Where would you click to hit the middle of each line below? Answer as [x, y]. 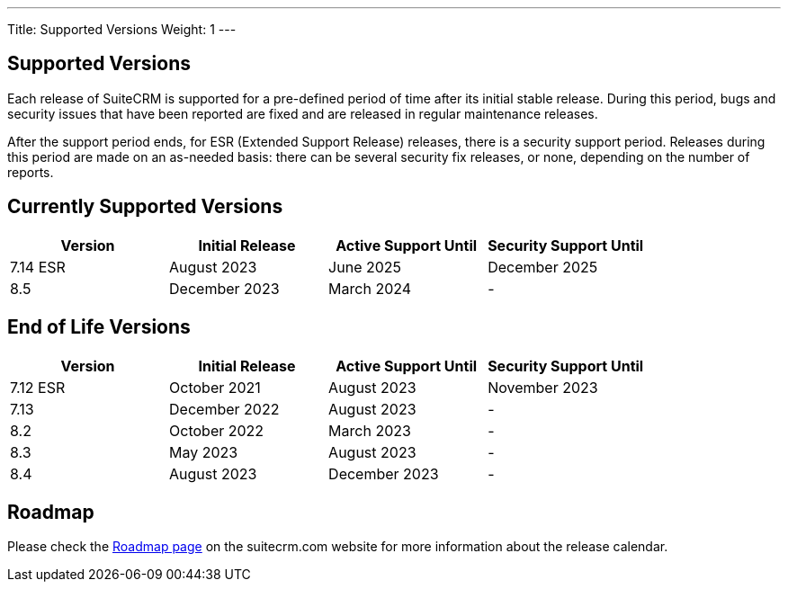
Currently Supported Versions [145, 207]
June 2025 [365, 267]
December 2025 [543, 267]
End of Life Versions [99, 327]
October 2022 [217, 430]
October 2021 [215, 387]
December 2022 [224, 409]
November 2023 [543, 387]
